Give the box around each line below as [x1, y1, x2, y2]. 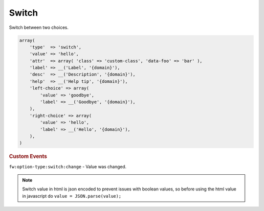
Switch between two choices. [9, 24, 68, 30]
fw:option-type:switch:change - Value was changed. [9, 164, 127, 169]
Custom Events [9, 153, 47, 160]
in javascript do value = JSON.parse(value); [22, 193, 122, 199]
